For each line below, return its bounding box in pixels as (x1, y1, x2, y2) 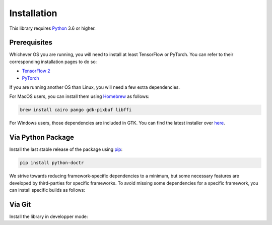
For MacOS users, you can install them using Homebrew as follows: (9, 93, 150, 99)
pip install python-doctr (20, 160, 84, 166)
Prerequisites (9, 38, 52, 47)
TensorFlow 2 (22, 68, 50, 74)
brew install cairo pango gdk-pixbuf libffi (20, 107, 132, 113)
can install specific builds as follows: (9, 187, 86, 193)
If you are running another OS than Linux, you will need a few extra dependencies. (9, 84, 180, 90)
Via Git (9, 200, 31, 209)
